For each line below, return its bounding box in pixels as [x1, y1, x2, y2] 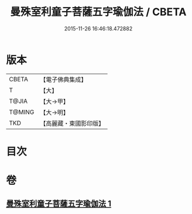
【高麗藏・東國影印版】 [40, 119, 105, 127]
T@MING [9, 108, 35, 116]
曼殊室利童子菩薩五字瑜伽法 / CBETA [10, 5, 187, 19]
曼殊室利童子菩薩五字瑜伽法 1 [6, 199, 112, 209]
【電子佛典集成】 [40, 75, 87, 84]
